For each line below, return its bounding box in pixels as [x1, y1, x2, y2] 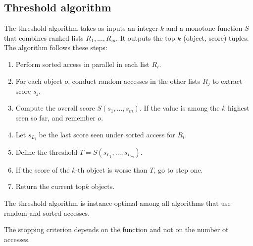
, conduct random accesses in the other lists [68, 75, 201, 86]
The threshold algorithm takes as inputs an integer [4, 23, 158, 33]
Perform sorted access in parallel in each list [15, 59, 150, 69]
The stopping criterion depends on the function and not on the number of [4, 224, 228, 235]
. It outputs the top [116, 32, 175, 43]
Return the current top [15, 181, 86, 191]
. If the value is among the [139, 103, 220, 113]
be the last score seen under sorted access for [39, 129, 175, 139]
